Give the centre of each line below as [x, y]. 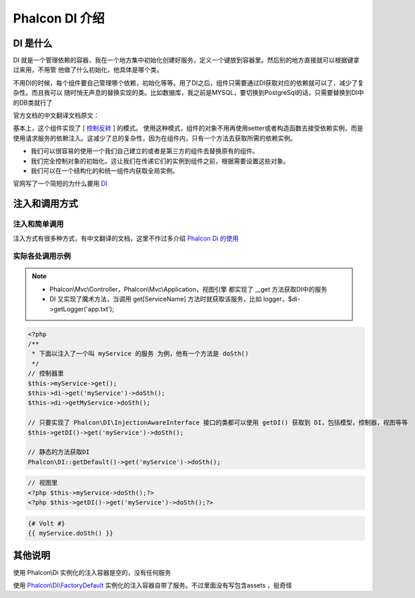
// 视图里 [43, 483]
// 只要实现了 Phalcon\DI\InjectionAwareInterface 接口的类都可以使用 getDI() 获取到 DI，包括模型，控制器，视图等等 [218, 423]
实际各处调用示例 [42, 256]
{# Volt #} [46, 523]
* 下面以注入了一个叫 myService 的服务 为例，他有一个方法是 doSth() [140, 354]
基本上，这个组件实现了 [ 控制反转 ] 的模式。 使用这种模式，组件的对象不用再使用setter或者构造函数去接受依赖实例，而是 [188, 128]
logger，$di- [281, 299]
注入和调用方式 [45, 204]
